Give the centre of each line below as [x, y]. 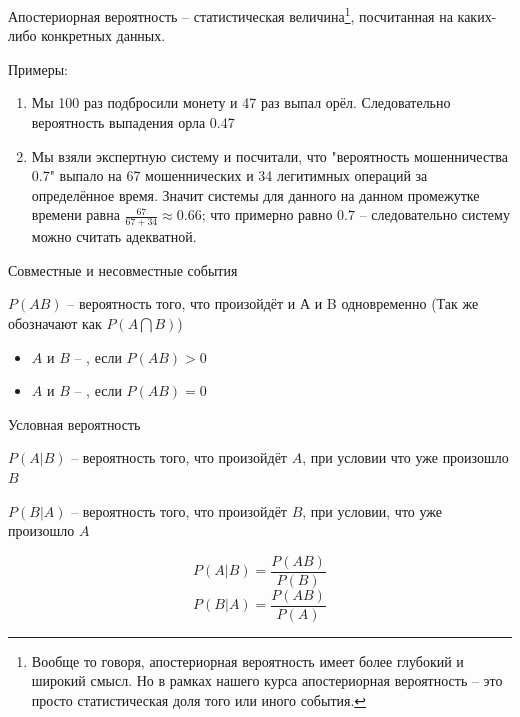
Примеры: [38, 68]
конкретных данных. [103, 35]
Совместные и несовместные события [123, 269]
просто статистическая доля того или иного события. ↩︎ [199, 700]
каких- [477, 15]
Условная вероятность [74, 423]
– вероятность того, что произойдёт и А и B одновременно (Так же [273, 303]
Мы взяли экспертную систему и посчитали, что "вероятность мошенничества [269, 155]
